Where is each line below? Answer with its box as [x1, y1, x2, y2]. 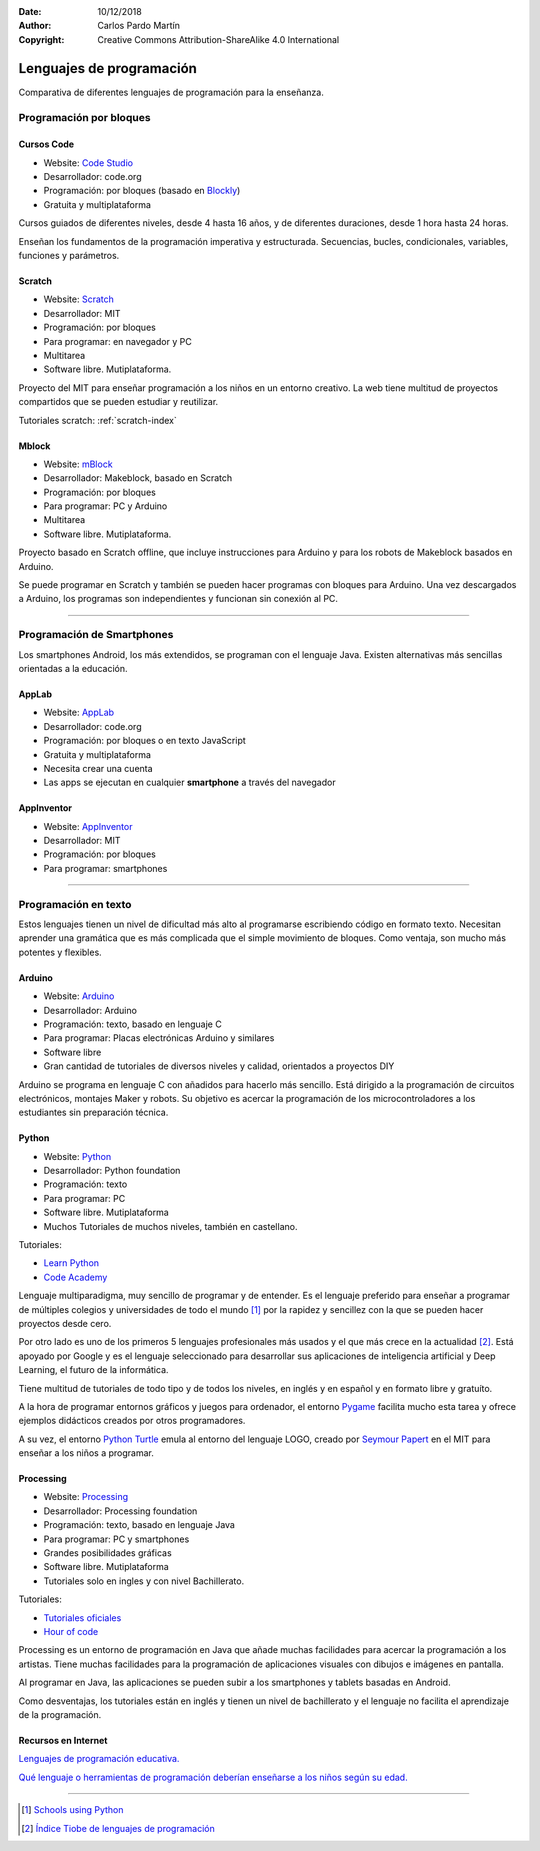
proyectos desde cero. [18, 1317, 112, 1329]
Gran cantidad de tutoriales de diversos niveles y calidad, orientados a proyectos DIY [43, 1060, 395, 1072]
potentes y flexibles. [18, 946, 102, 958]
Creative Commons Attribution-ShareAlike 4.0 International [97, 33, 340, 45]
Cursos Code [18, 138, 75, 150]
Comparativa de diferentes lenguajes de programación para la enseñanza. [18, 86, 324, 98]
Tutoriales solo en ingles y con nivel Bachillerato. [43, 1575, 245, 1587]
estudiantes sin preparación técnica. [18, 1106, 169, 1119]
